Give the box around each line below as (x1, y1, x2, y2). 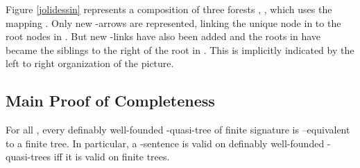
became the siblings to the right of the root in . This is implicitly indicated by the (6, 42, 354, 57)
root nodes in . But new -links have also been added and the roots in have (6, 29, 321, 44)
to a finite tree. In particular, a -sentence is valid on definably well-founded (6, 136, 325, 150)
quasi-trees (6, 149, 51, 164)
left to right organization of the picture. (6, 56, 174, 71)
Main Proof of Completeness (6, 90, 215, 111)
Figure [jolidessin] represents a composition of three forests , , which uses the (6, 2, 332, 16)
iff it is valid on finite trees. (53, 149, 170, 164)
